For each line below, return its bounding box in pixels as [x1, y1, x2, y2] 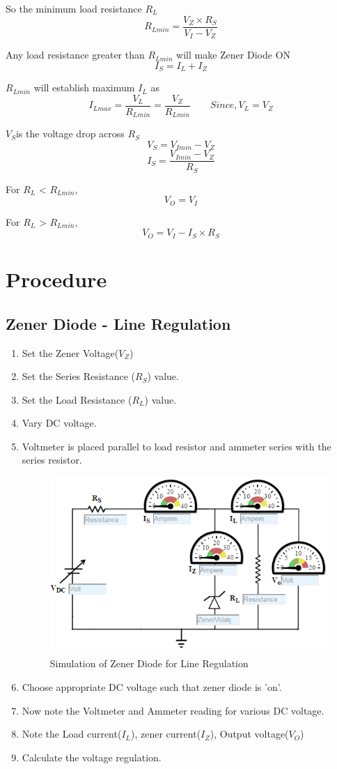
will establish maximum [33, 80, 135, 95]
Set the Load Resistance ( [22, 392, 132, 406]
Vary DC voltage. [22, 416, 97, 430]
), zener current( [131, 726, 201, 741]
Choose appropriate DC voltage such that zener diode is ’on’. [22, 680, 282, 694]
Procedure [6, 265, 107, 294]
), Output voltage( [210, 726, 289, 741]
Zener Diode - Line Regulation [6, 312, 231, 334]
